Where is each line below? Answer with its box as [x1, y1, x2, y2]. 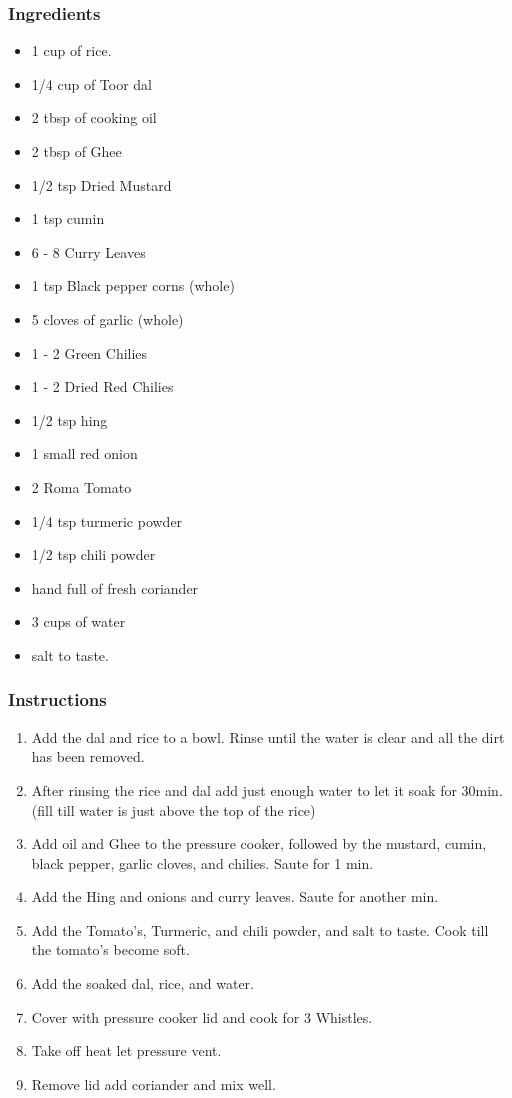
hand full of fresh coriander [31, 577, 199, 598]
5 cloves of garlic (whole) [31, 308, 184, 329]
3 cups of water [31, 611, 126, 632]
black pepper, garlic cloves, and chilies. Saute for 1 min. [31, 852, 374, 873]
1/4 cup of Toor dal [31, 73, 153, 94]
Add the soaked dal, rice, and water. [31, 973, 255, 994]
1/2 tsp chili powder [31, 544, 156, 565]
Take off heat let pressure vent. [31, 1040, 222, 1061]
